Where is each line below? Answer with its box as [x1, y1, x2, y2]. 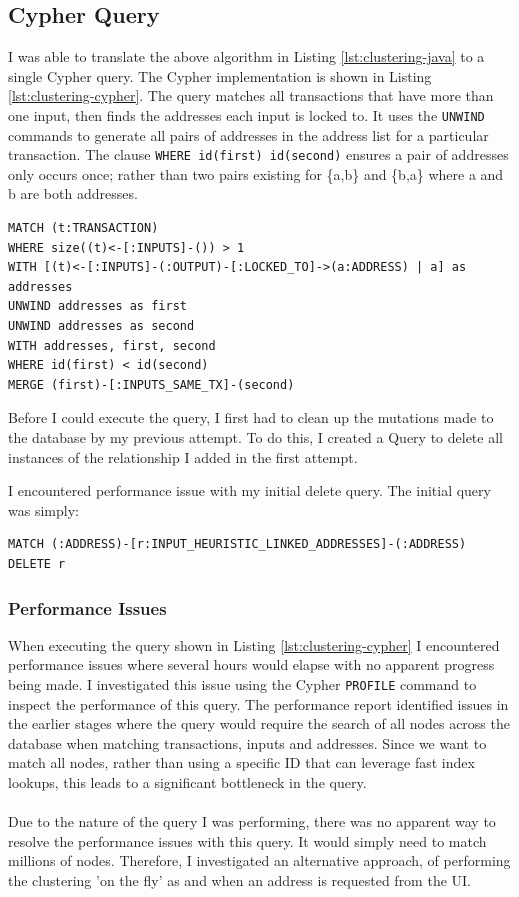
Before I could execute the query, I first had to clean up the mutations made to [8, 407, 494, 428]
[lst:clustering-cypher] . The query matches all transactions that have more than [8, 85, 494, 106]
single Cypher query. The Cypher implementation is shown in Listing [8, 65, 432, 86]
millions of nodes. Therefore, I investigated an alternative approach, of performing [8, 850, 511, 871]
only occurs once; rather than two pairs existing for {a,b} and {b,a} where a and [8, 163, 504, 184]
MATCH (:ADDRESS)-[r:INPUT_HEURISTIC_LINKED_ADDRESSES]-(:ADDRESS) [8, 537, 467, 552]
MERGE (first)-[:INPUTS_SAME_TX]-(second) [8, 377, 295, 392]
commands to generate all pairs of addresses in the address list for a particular [8, 124, 489, 145]
